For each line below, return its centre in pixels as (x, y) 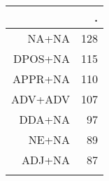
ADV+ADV (41, 99)
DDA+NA (45, 119)
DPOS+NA (42, 58)
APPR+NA (41, 79)
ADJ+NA (46, 160)
